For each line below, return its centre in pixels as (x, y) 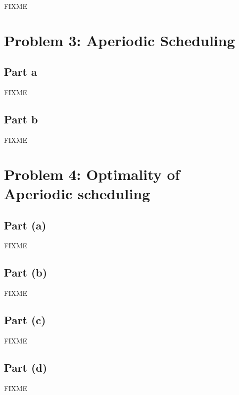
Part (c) (25, 320)
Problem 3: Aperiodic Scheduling (119, 40)
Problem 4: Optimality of (92, 174)
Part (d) (26, 367)
